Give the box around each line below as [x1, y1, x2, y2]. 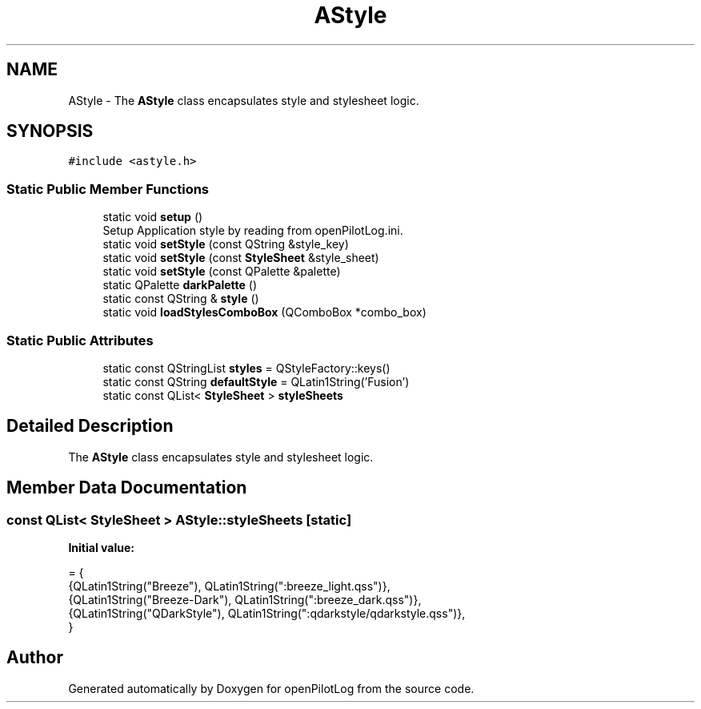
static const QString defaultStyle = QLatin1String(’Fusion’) [102, 374, 410, 389]
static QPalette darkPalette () [102, 278, 258, 292]
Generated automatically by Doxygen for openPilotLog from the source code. [68, 681, 475, 695]
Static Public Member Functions [6, 180, 210, 197]
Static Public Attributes [6, 332, 154, 348]
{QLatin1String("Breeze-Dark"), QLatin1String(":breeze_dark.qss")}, [68, 593, 422, 606]
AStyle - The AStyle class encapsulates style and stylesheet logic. [68, 93, 419, 107]
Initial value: [68, 541, 134, 554]
